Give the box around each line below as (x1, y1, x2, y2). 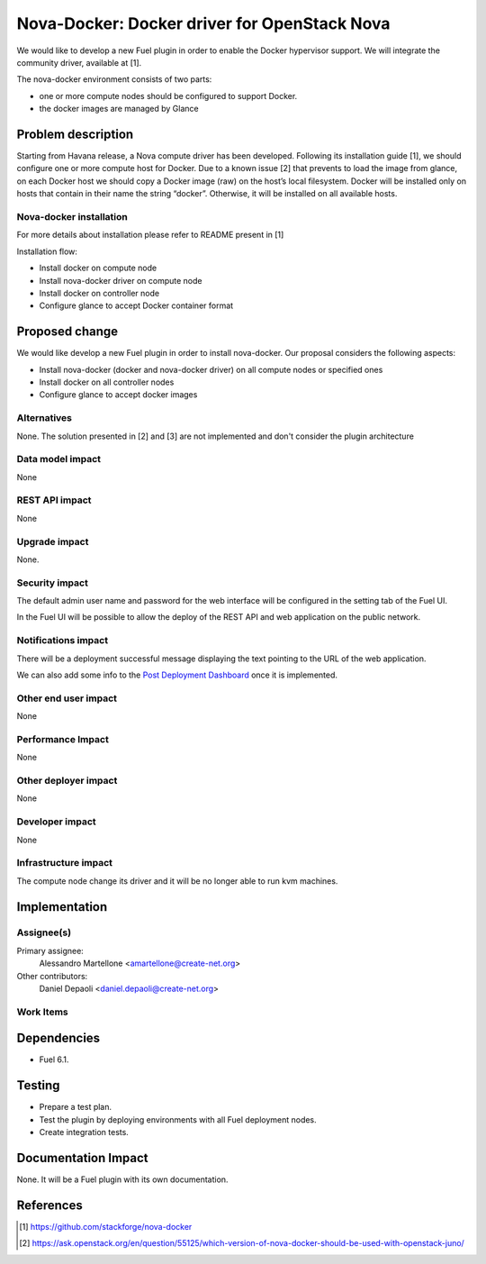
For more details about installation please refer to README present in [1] (16, 230, 284, 241)
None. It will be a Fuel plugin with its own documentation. (16, 1174, 229, 1185)
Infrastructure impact (16, 857, 112, 869)
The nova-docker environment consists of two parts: (16, 74, 212, 85)
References (16, 1197, 83, 1213)
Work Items (16, 1005, 68, 1018)
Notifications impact (16, 634, 108, 647)
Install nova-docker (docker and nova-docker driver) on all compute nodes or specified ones (39, 364, 383, 375)
